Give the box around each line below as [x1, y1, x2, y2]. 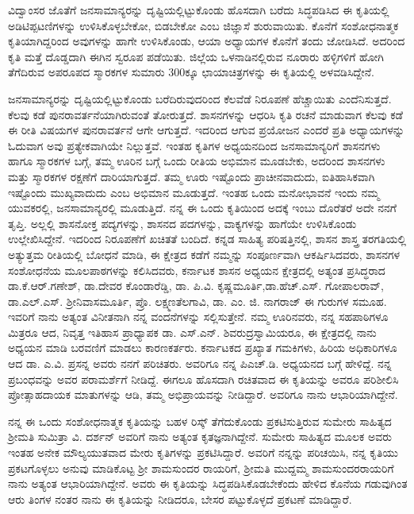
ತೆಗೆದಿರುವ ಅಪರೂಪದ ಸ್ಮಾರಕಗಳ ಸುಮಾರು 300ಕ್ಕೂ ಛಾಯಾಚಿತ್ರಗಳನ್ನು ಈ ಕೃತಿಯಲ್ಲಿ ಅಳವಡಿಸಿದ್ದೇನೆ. [8, 64, 374, 80]
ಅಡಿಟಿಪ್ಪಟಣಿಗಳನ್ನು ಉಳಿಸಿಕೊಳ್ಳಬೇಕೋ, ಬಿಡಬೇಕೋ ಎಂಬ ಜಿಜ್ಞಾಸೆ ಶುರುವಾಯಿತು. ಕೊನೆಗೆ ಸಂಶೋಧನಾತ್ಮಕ [8, 17, 399, 33]
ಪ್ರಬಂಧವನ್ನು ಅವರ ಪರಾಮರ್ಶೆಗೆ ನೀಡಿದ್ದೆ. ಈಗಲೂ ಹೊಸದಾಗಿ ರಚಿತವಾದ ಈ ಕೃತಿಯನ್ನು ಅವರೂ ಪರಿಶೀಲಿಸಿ [8, 370, 399, 387]
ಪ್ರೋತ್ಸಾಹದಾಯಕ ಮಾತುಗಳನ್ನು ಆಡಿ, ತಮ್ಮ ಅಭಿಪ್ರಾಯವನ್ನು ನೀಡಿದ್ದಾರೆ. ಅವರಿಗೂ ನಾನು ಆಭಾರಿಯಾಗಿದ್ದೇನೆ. [8, 386, 398, 403]
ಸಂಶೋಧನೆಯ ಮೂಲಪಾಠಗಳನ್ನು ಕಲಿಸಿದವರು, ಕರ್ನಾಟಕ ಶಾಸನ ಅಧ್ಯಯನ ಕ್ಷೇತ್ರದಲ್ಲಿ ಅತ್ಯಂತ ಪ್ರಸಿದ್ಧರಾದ [8, 261, 385, 278]
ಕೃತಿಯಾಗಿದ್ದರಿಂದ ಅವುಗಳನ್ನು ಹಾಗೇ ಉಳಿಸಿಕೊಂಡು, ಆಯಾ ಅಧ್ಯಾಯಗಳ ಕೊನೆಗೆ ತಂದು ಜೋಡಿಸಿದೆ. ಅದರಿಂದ [8, 33, 405, 49]
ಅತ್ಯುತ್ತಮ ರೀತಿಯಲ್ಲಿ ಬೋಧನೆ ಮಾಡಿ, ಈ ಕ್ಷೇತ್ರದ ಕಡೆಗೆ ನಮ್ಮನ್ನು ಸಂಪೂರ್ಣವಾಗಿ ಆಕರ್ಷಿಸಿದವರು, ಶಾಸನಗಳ [8, 245, 401, 262]
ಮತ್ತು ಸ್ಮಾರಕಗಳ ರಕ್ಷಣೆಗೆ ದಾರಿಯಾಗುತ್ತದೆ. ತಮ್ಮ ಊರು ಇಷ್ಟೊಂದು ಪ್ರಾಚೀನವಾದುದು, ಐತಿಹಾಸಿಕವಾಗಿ [8, 168, 375, 184]
